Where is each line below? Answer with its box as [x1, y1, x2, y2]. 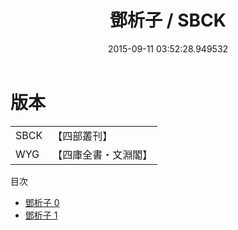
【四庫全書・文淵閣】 [52, 147, 153, 161]
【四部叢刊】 [52, 129, 113, 143]
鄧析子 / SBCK [109, 9, 227, 32]
